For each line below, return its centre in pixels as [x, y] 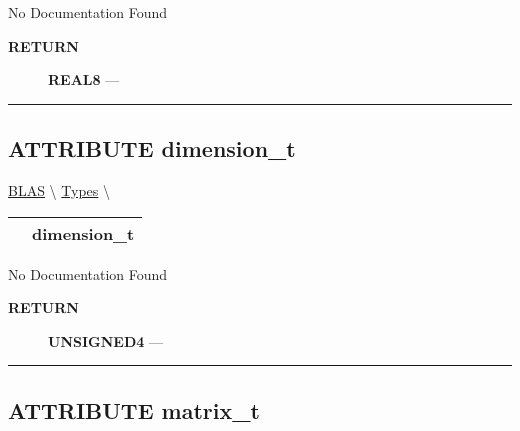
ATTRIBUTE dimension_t [152, 148]
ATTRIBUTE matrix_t [134, 409]
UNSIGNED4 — [105, 340]
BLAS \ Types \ [59, 189]
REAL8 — [84, 79]
